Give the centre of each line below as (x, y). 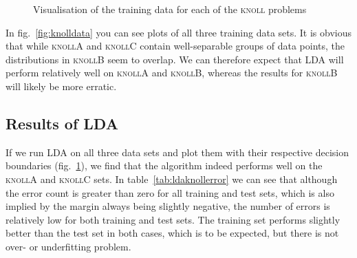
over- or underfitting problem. (68, 246)
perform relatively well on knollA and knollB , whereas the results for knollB (172, 73)
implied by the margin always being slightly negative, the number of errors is (168, 206)
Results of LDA (62, 123)
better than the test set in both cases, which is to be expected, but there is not (172, 233)
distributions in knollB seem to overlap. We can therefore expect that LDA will (175, 59)
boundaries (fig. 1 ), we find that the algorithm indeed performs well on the (164, 165)
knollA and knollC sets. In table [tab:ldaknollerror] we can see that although (172, 179)
